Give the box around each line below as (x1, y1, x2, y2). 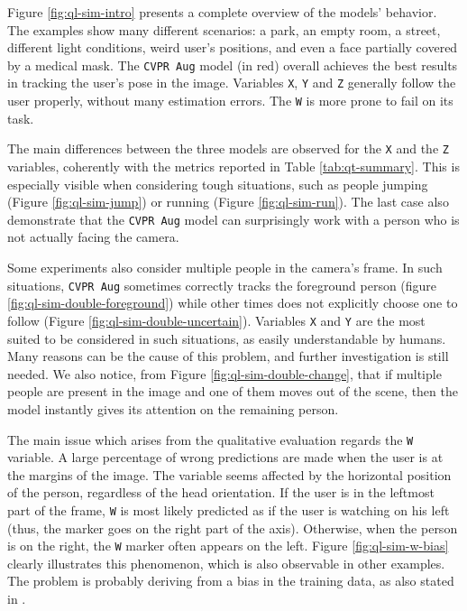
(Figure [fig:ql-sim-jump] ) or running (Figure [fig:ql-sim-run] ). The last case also (7, 192, 449, 211)
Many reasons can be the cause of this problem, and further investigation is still (7, 347, 449, 366)
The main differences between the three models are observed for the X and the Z (7, 139, 449, 158)
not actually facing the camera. (7, 227, 179, 246)
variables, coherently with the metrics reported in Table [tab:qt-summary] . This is (7, 157, 460, 175)
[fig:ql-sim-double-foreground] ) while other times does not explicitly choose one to (7, 293, 458, 312)
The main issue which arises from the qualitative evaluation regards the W (7, 430, 414, 449)
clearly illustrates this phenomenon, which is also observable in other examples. (7, 553, 445, 572)
